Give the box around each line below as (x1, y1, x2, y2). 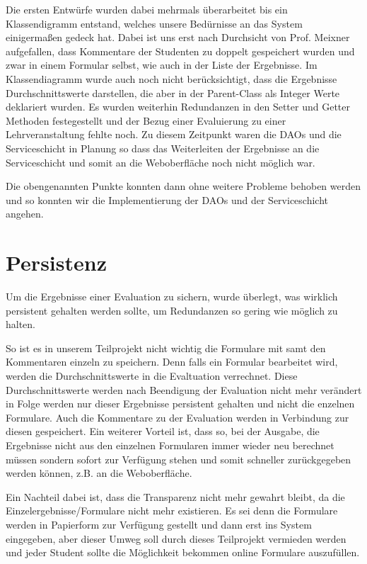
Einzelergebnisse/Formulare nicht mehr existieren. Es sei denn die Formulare (6, 503, 338, 518)
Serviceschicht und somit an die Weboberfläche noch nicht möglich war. (6, 154, 315, 169)
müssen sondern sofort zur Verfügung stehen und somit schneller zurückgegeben (6, 451, 351, 466)
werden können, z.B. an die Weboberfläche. (6, 466, 192, 480)
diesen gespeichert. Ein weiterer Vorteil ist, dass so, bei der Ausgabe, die (6, 424, 320, 439)
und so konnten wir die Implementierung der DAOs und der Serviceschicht (6, 192, 329, 207)
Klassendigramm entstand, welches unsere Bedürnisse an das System (6, 16, 303, 30)
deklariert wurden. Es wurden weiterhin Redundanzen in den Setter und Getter (6, 99, 351, 114)
